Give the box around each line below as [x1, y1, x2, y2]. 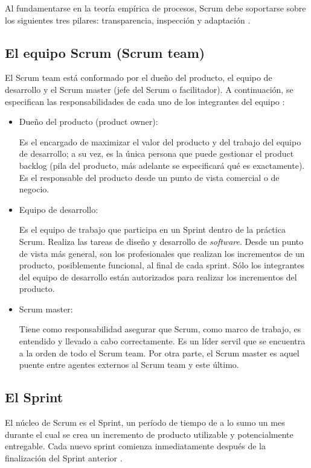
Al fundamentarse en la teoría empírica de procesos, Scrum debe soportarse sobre [5, 2, 306, 14]
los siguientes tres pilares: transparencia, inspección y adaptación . [5, 13, 251, 26]
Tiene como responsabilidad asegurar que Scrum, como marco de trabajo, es [19, 323, 301, 335]
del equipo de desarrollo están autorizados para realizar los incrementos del [19, 270, 297, 283]
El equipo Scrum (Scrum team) [5, 43, 205, 62]
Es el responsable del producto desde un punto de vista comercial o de [19, 171, 280, 183]
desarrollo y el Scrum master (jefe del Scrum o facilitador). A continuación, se [5, 83, 293, 95]
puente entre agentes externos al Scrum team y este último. [19, 358, 239, 371]
